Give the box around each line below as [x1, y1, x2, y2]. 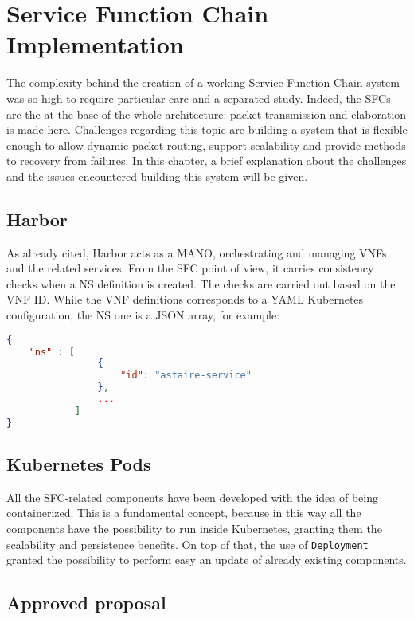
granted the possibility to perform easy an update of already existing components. [6, 551, 407, 568]
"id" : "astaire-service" [120, 370, 252, 382]
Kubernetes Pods [6, 452, 151, 476]
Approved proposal [6, 590, 166, 615]
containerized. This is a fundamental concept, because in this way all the [6, 504, 361, 521]
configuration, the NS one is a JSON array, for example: [6, 307, 280, 323]
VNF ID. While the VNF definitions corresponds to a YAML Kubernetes [6, 291, 364, 308]
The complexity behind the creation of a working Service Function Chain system [6, 74, 400, 91]
